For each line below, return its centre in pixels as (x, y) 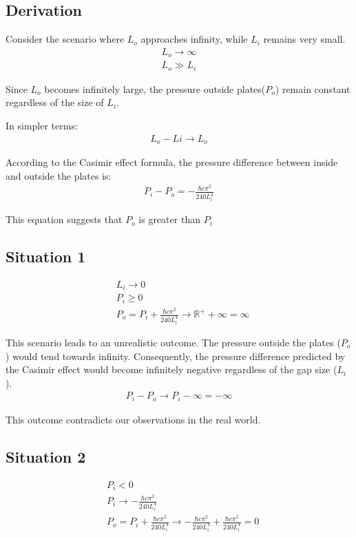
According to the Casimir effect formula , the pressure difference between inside (172, 162)
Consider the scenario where (65, 39)
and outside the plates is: (59, 175)
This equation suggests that (64, 219)
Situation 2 (46, 456)
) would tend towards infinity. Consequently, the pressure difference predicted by (176, 356)
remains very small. (304, 39)
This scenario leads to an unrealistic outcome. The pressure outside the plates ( (173, 342)
